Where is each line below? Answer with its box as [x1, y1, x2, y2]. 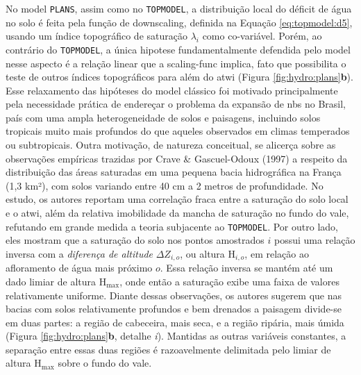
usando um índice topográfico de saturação [6, 28, 187, 43]
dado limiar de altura [6, 274, 96, 288]
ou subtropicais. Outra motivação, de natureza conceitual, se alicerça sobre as [6, 137, 336, 152]
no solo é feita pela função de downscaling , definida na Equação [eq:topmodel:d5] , [6, 15, 353, 29]
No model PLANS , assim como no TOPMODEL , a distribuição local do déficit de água [6, 1, 352, 15]
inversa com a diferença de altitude [6, 246, 153, 260]
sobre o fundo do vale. [58, 356, 152, 370]
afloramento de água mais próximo [6, 260, 153, 275]
